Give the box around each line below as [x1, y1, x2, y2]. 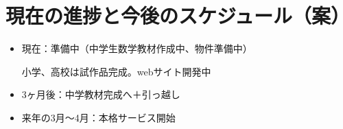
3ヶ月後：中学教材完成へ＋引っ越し [21, 87, 180, 102]
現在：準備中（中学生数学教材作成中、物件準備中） [21, 41, 252, 56]
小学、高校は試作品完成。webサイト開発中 [21, 64, 211, 78]
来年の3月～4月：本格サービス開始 [21, 110, 176, 124]
